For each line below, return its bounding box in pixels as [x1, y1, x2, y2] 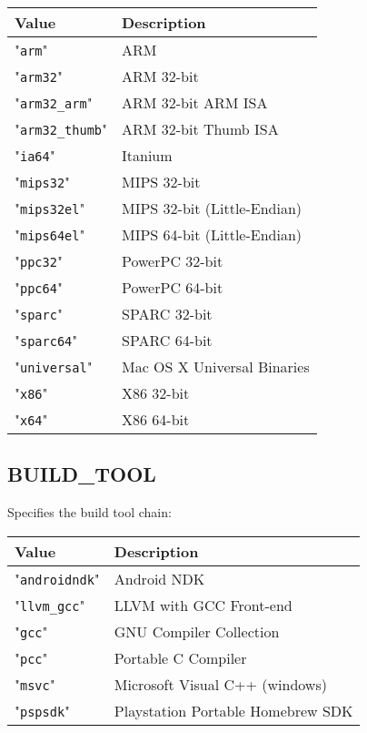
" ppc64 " [15, 277, 63, 298]
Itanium [122, 145, 173, 166]
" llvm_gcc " [15, 594, 85, 616]
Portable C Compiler [114, 646, 247, 668]
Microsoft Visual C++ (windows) [114, 673, 327, 695]
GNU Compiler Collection [114, 620, 280, 642]
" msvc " [15, 673, 55, 695]
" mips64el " [15, 224, 85, 245]
